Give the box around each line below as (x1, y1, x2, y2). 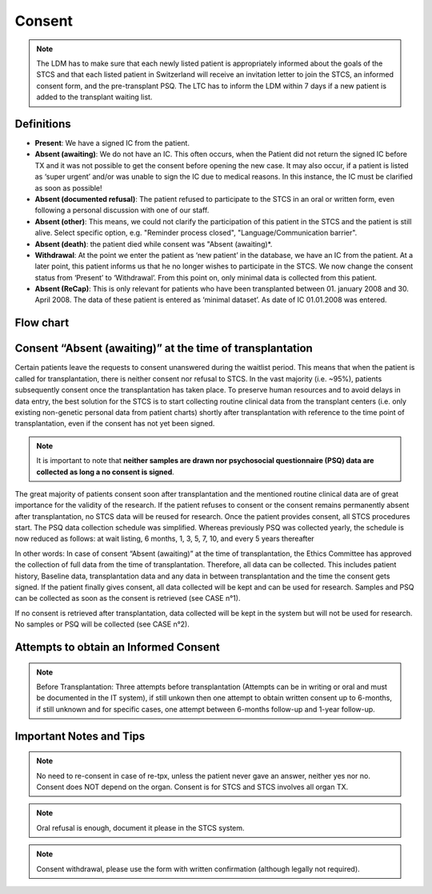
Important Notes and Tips (14, 729, 146, 743)
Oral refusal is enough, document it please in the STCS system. (36, 823, 245, 832)
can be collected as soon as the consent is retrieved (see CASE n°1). (14, 594, 241, 603)
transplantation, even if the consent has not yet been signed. (14, 419, 215, 429)
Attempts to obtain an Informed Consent (14, 641, 220, 654)
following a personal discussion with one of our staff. (34, 205, 210, 215)
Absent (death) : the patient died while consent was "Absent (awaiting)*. (34, 239, 273, 248)
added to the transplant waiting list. (36, 92, 153, 102)
